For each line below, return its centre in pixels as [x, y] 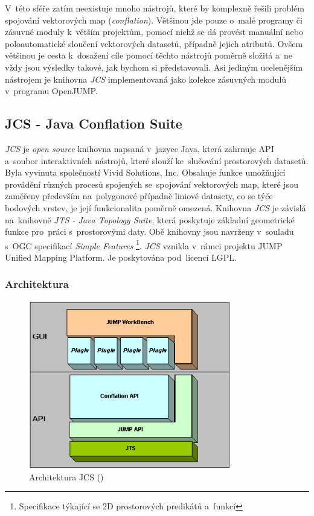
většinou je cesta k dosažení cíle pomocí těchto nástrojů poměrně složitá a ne [149, 55]
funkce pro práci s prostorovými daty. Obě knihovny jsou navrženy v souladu [149, 231]
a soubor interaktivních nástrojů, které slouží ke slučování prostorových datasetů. [157, 160]
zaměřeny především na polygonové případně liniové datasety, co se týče [139, 196]
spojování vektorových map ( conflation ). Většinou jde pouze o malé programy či [154, 20]
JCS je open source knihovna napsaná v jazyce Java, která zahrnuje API [139, 148]
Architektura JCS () [66, 476]
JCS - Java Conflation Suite [94, 123]
